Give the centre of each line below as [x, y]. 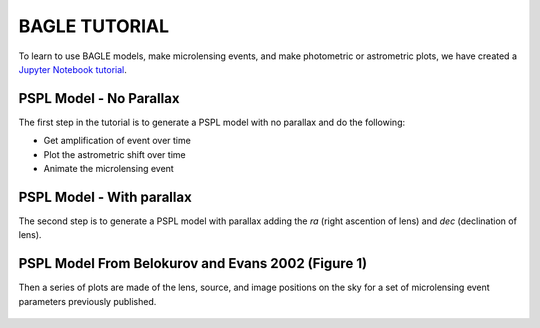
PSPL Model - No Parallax [99, 98]
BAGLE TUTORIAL [94, 26]
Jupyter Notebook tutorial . [72, 69]
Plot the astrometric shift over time [114, 154]
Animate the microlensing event [108, 169]
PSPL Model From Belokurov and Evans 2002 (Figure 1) [193, 263]
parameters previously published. [87, 301]
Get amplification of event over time [117, 141]
